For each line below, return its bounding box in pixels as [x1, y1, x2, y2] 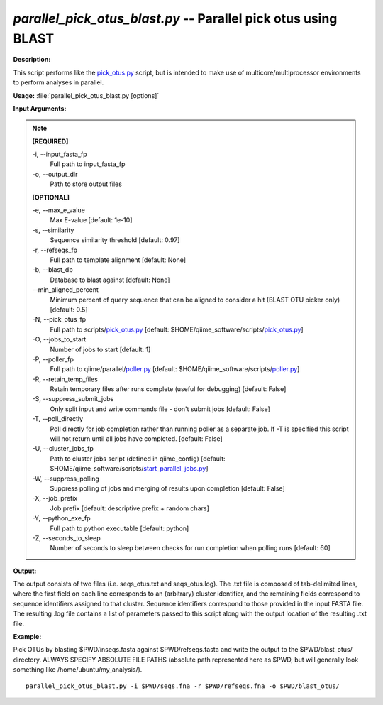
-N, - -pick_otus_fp [32, 315, 87, 324]
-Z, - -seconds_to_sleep [32, 533, 101, 542]
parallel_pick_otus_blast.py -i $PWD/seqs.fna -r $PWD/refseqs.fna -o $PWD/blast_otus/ [26, 682, 340, 690]
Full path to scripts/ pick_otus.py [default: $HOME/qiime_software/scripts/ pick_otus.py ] [50, 325, 304, 334]
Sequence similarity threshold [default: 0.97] [50, 236, 180, 244]
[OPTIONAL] [32, 192, 70, 202]
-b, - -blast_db [32, 266, 74, 274]
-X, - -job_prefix [32, 494, 78, 503]
